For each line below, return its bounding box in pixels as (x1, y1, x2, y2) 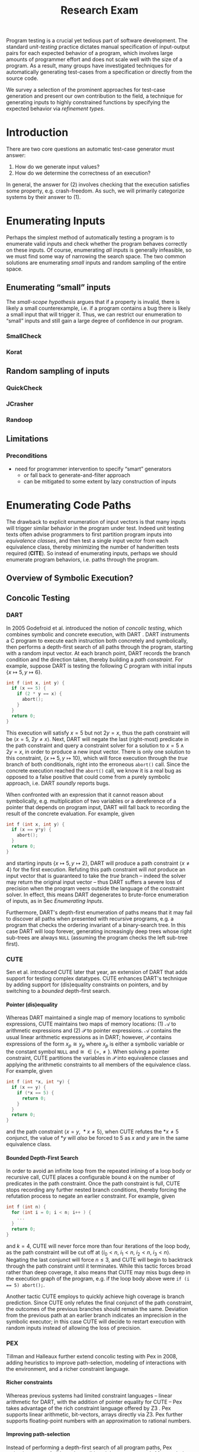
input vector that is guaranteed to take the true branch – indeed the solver (6, 872, 187, 879)
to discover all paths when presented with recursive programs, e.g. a (6, 915, 174, 922)
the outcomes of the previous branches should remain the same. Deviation (6, 1306, 188, 1313)
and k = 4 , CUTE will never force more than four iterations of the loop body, (6, 1242, 191, 1249)
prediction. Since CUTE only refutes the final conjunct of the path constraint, (6, 1299, 193, 1306)
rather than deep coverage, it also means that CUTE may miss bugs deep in (6, 1269, 191, 1276)
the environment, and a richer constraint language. (6, 1365, 130, 1372)
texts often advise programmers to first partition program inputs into (6, 531, 172, 538)
